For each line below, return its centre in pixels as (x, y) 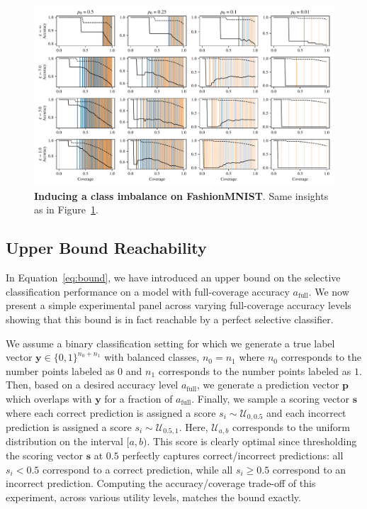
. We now (329, 291)
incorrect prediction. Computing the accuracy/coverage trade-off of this (161, 483)
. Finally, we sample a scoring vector (271, 398)
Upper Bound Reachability (106, 248)
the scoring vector (45, 455)
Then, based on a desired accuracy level (92, 385)
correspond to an (309, 469)
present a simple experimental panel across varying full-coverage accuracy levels (179, 305)
